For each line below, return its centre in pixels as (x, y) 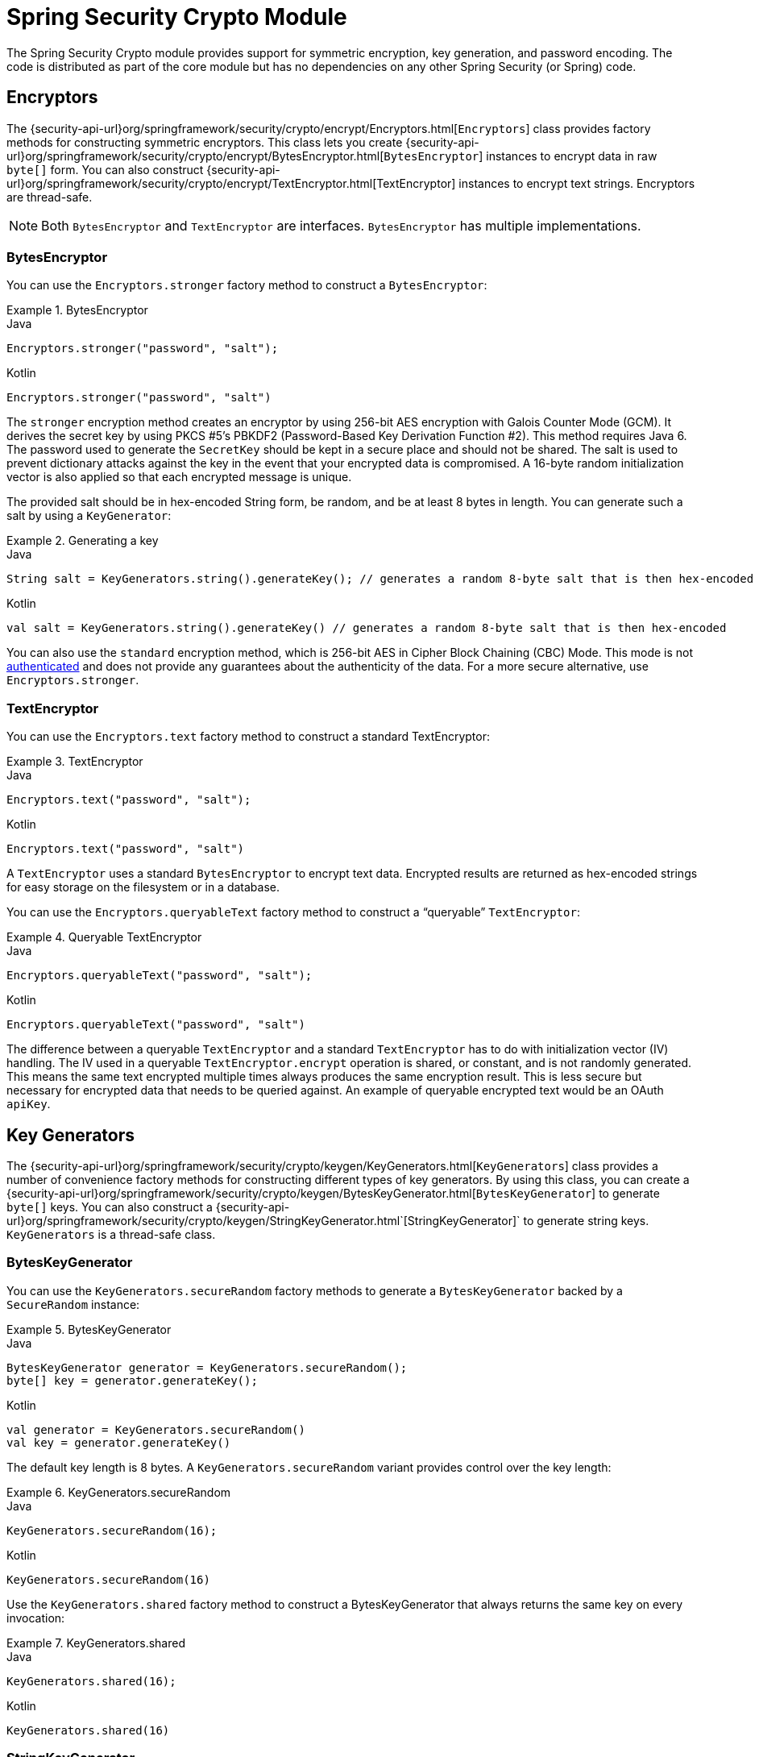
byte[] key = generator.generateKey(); (132, 1380)
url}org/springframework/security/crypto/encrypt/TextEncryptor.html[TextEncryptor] (231, 183)
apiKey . (29, 1104)
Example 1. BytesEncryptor (77, 310)
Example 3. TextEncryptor (75, 762)
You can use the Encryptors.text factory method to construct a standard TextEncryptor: (248, 737)
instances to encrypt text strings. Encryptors (577, 183)
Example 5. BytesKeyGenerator (89, 1329)
